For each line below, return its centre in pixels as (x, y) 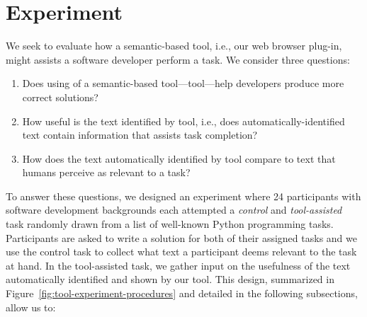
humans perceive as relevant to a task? (106, 172)
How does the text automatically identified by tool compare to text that (179, 158)
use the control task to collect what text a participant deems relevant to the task (181, 252)
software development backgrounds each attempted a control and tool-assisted (174, 210)
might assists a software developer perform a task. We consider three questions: (178, 59)
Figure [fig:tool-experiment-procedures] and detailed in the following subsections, (182, 293)
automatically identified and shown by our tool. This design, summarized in (170, 279)
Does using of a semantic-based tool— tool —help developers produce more (183, 83)
